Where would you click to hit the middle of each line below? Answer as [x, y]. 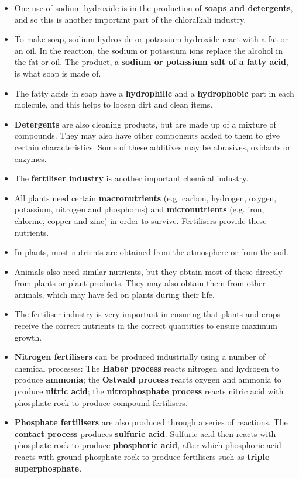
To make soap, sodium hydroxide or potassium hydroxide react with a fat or [151, 39]
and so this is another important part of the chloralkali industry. [130, 19]
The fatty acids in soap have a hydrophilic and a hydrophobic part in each [154, 93]
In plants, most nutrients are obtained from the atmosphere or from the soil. [151, 252]
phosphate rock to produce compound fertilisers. [101, 402]
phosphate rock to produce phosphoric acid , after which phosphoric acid [148, 445]
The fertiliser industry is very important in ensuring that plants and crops [147, 314]
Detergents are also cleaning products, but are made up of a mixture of [145, 124]
